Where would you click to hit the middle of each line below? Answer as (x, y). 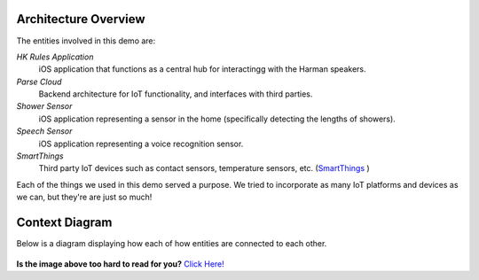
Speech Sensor (44, 131)
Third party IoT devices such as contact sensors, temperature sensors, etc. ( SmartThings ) (204, 168)
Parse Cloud (39, 82)
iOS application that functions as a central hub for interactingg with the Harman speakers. (202, 69)
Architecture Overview (81, 19)
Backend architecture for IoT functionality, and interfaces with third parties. (176, 94)
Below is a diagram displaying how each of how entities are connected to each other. (172, 244)
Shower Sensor (44, 106)
